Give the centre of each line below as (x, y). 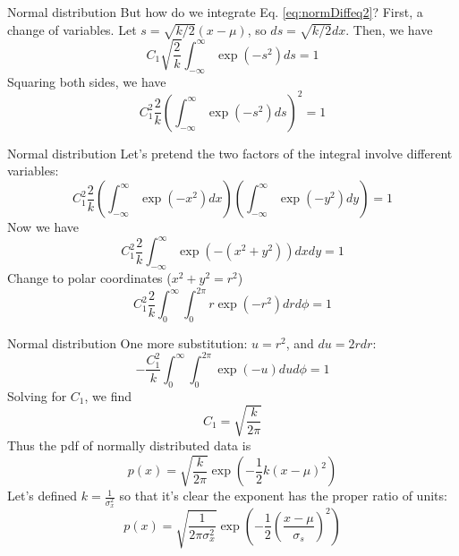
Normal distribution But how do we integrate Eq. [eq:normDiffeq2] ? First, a (215, 12)
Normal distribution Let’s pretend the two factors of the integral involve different (230, 153)
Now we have (43, 227)
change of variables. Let (72, 29)
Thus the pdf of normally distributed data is (129, 445)
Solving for (37, 395)
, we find (108, 395)
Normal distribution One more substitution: (127, 342)
